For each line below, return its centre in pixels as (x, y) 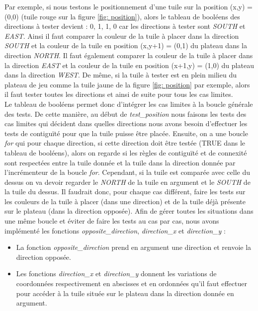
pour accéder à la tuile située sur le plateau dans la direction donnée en (125, 293)
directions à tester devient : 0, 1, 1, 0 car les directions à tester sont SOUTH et (125, 26)
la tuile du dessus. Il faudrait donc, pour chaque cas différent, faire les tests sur (125, 192)
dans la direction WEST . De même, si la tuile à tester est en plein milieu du (121, 75)
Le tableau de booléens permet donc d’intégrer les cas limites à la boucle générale (129, 104)
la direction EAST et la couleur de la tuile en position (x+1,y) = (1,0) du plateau (129, 65)
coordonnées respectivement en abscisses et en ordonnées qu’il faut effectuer (131, 283)
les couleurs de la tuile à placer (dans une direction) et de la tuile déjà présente (125, 201)
